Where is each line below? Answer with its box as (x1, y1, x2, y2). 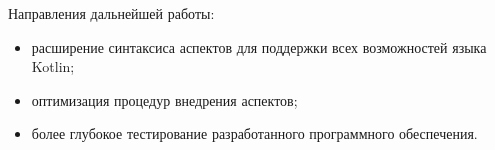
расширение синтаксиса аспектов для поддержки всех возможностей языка (31, 36, 487, 57)
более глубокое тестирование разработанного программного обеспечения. (31, 123, 478, 144)
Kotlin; (31, 56, 75, 77)
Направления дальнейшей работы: (8, 3, 215, 23)
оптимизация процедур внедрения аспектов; (31, 89, 298, 110)
